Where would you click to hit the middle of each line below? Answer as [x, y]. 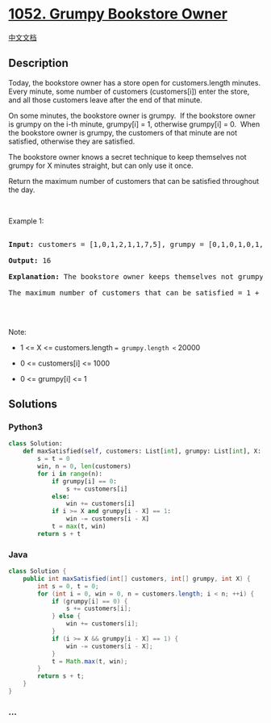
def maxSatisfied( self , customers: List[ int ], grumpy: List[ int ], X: [142, 451]
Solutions [33, 404]
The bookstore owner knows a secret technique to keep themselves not [128, 157]
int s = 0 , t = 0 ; [68, 586]
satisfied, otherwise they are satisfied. [72, 141]
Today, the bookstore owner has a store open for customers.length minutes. [134, 82]
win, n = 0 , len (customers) [84, 466]
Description [38, 63]
